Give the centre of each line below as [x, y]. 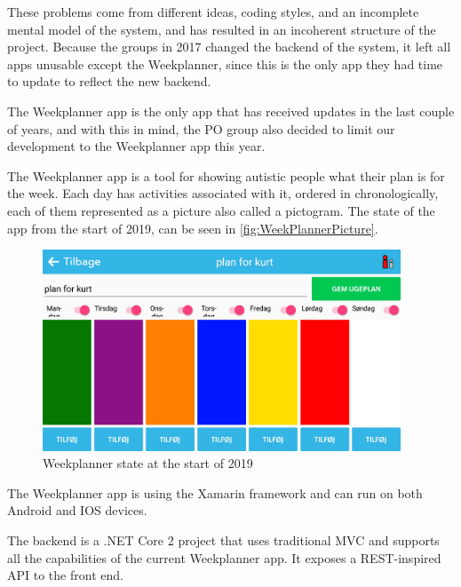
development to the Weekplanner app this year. [136, 146]
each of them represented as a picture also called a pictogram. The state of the [221, 210]
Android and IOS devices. [77, 510]
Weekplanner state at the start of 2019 [148, 463]
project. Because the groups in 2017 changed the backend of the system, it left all [229, 47]
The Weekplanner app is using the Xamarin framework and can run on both [215, 492]
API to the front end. [65, 575]
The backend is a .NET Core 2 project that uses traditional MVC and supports [223, 540]
